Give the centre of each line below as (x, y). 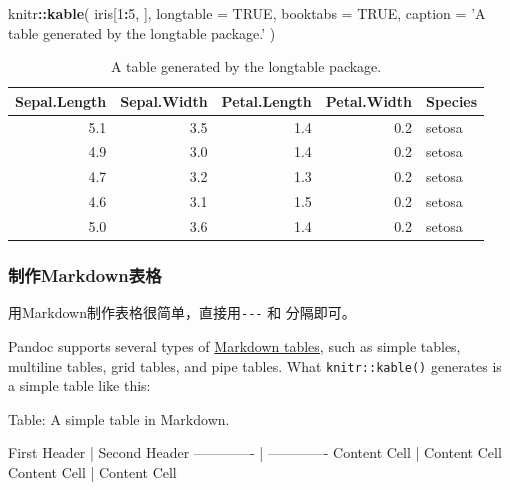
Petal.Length (266, 100)
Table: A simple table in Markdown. (119, 418)
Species (452, 100)
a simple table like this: (79, 385)
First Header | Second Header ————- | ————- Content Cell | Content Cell (255, 452)
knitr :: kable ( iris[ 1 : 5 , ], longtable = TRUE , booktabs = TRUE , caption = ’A (247, 13)
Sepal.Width (164, 100)
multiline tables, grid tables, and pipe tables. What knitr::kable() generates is (255, 365)
